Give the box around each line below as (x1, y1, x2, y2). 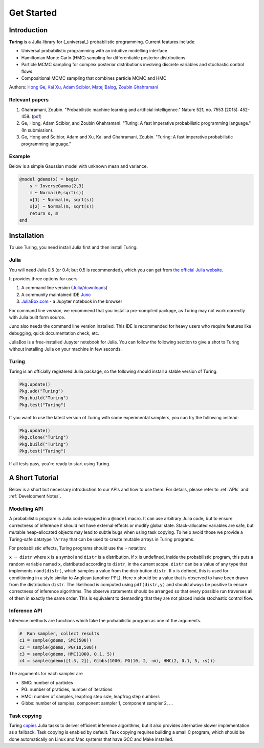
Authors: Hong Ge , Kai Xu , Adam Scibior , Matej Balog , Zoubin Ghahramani (9, 84, 158, 90)
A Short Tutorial (9, 474, 59, 482)
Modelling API (9, 505, 44, 512)
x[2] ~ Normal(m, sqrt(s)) (29, 204, 95, 209)
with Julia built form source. (9, 314, 66, 320)
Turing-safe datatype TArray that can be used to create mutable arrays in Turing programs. (9, 536, 195, 542)
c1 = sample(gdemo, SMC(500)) (19, 637, 92, 643)
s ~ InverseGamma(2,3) (29, 183, 84, 189)
